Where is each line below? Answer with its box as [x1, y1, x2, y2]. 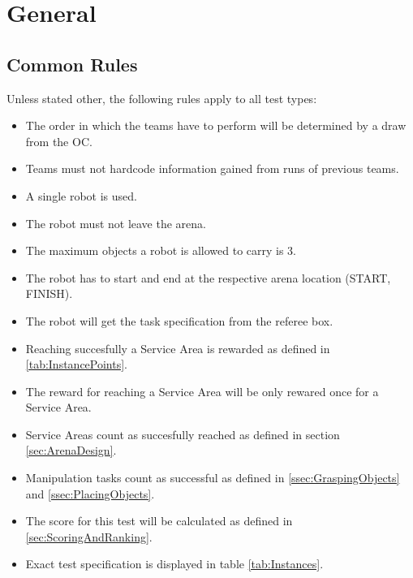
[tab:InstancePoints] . [25, 356, 128, 373]
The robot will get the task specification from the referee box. [25, 312, 333, 329]
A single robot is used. [25, 187, 137, 204]
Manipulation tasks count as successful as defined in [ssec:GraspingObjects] [25, 469, 400, 486]
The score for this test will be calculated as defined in [25, 512, 293, 529]
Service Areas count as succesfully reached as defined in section [25, 425, 340, 442]
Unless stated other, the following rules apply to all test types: [6, 89, 317, 106]
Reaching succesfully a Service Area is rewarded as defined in [25, 339, 330, 356]
